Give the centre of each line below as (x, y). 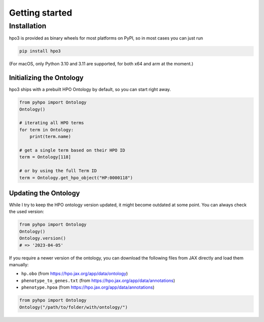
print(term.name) (50, 137)
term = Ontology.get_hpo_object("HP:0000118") (76, 178)
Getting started (41, 13)
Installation (28, 26)
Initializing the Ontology (46, 78)
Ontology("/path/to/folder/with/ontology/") (74, 307)
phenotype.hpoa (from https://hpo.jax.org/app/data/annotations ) (88, 287)
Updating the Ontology (44, 193)
